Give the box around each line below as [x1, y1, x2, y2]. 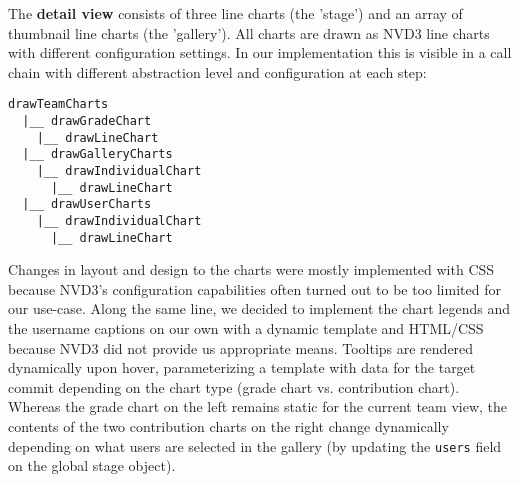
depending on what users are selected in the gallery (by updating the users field [8, 435, 502, 456]
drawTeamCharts [8, 97, 109, 112]
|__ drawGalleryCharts [22, 147, 173, 162]
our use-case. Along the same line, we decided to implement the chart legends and [8, 298, 510, 319]
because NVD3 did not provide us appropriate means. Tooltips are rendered [8, 337, 474, 358]
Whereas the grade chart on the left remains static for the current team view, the [8, 396, 508, 417]
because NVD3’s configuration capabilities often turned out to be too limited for [8, 278, 501, 299]
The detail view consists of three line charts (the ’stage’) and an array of [8, 3, 463, 23]
